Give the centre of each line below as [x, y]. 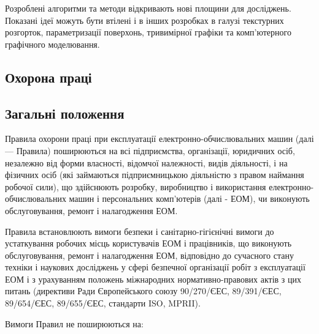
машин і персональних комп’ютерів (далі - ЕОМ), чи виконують [189, 199]
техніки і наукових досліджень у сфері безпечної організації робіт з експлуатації [155, 267]
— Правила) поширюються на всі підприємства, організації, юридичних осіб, [150, 150]
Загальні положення [65, 113]
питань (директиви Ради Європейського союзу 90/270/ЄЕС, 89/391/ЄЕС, [143, 291]
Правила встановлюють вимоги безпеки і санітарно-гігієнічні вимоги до [140, 231]
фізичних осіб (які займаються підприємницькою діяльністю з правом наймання [155, 175]
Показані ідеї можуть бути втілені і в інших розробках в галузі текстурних [144, 20]
